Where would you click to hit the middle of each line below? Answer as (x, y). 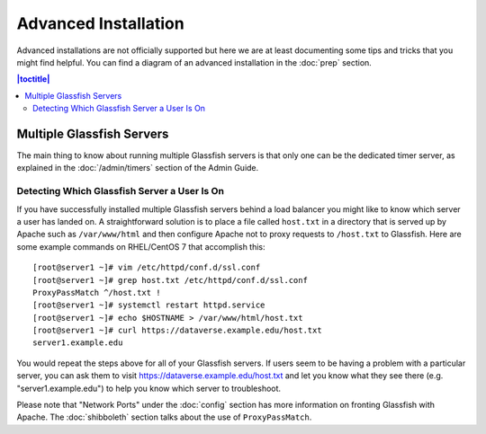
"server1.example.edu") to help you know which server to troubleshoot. (149, 388)
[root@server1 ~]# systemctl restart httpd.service (149, 305)
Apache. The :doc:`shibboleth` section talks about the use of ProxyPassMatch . (164, 417)
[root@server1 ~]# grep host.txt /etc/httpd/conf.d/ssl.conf (170, 280)
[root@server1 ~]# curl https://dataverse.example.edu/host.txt (178, 331)
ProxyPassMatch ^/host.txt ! (97, 292)
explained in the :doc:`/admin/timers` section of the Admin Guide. (138, 168)
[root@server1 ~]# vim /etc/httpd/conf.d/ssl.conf (147, 268)
